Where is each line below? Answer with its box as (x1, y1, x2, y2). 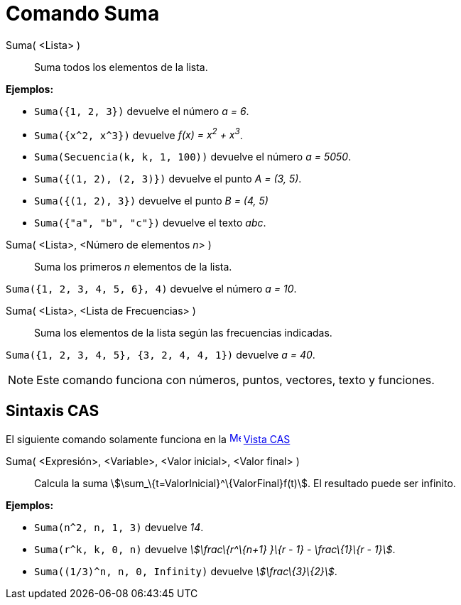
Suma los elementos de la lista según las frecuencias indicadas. (34, 327, 332, 339)
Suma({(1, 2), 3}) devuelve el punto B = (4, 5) (34, 195, 269, 207)
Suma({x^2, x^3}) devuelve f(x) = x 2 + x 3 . (34, 126, 243, 141)
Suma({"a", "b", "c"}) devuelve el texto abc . (34, 217, 266, 229)
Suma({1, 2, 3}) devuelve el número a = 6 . (34, 104, 249, 117)
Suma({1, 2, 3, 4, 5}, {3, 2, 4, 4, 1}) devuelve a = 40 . (6, 349, 315, 361)
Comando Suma (6, 1, 160, 26)
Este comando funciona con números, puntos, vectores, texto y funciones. (36, 373, 435, 388)
